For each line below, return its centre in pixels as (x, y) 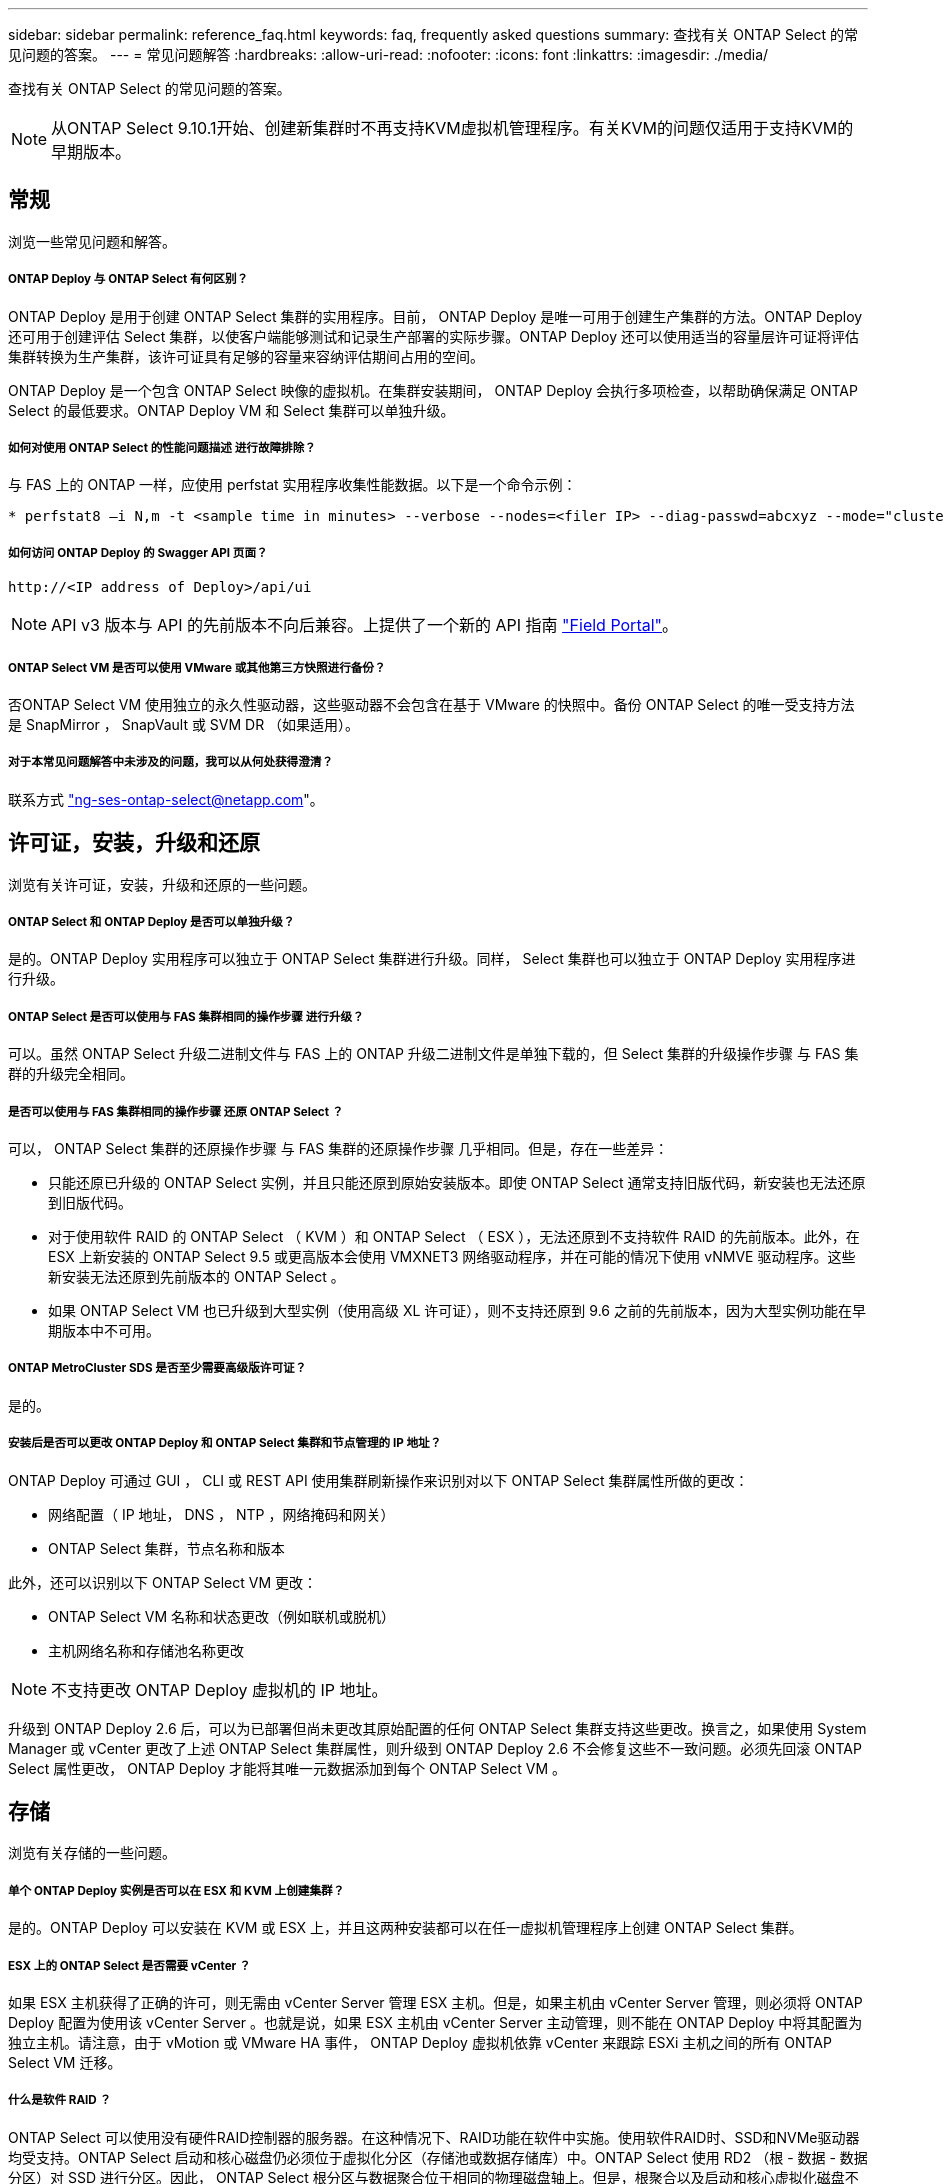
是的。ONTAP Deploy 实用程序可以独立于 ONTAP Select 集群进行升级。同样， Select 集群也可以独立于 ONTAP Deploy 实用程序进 (432, 959)
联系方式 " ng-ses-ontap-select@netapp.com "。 (166, 799)
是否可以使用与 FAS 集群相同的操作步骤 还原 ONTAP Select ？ (176, 1111)
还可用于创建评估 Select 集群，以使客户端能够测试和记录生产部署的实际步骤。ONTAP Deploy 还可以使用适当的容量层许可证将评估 (433, 336)
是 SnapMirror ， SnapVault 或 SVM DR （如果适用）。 (184, 724)
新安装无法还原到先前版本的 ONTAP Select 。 (196, 1276)
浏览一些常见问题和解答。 (92, 241)
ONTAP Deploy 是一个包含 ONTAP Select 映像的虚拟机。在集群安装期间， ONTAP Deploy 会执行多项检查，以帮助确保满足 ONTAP (433, 390)
